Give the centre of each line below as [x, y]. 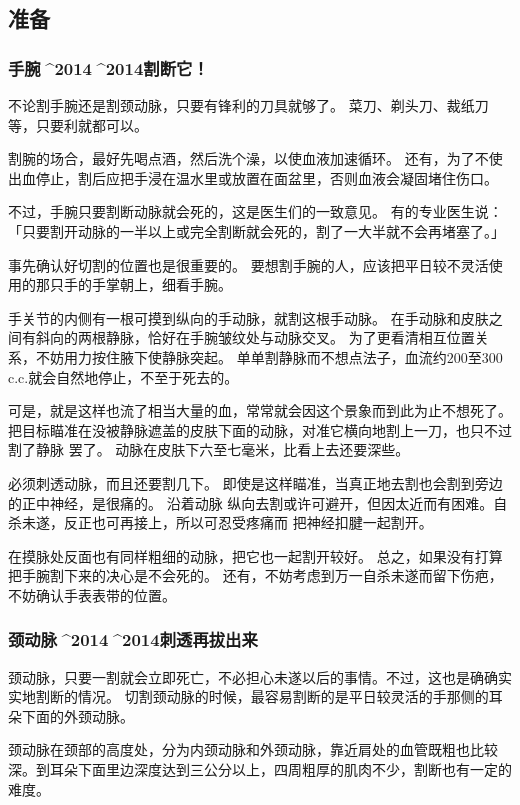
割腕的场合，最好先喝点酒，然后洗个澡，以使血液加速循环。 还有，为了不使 [255, 158]
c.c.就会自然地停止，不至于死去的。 [123, 376]
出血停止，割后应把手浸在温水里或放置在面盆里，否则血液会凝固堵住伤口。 [253, 177]
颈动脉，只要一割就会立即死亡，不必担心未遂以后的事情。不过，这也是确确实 [260, 676]
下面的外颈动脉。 [77, 715]
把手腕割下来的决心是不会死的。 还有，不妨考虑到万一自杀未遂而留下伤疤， [255, 575]
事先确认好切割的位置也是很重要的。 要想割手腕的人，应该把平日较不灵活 [248, 264]
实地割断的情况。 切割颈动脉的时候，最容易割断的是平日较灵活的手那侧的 [248, 696]
